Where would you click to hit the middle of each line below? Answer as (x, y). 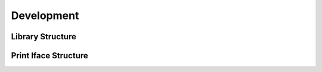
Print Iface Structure (50, 56)
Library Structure (44, 37)
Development (45, 15)
